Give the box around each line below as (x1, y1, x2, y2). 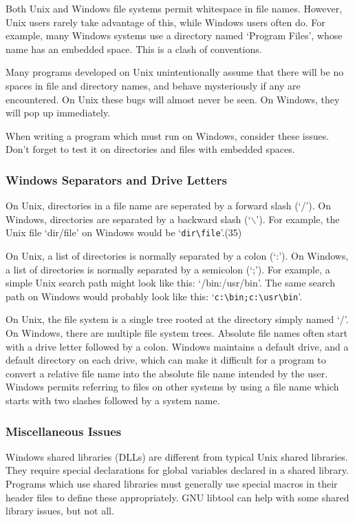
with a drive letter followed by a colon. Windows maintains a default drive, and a (6, 339, 349, 353)
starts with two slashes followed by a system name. (6, 393, 220, 407)
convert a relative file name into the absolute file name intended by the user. (6, 366, 328, 380)
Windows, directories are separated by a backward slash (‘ (6, 211, 251, 226)
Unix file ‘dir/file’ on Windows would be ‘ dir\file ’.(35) (6, 225, 242, 240)
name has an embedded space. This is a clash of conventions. (6, 41, 262, 56)
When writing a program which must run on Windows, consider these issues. (6, 128, 330, 143)
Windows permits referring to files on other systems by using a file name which (6, 379, 339, 394)
